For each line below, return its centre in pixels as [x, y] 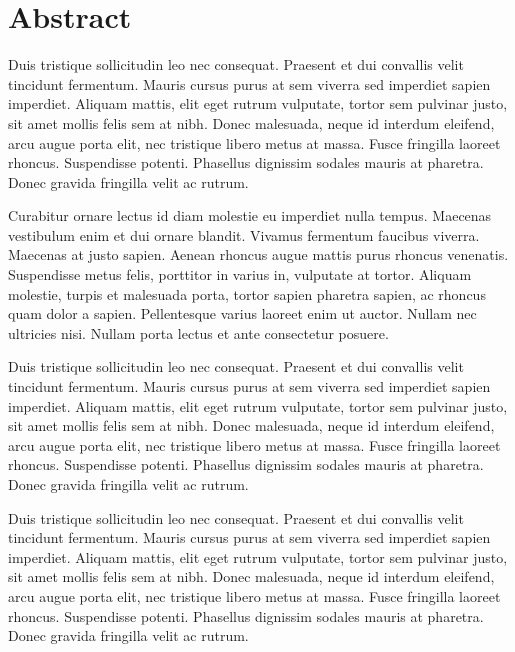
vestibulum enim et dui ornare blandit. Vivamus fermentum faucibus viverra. [244, 234]
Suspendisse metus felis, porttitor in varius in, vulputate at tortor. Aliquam [240, 274]
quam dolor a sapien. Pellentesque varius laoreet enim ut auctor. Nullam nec [242, 313]
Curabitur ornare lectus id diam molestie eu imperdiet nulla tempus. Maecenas [250, 215]
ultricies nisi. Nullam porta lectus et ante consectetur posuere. [198, 332]
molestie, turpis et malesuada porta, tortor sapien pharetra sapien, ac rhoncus [247, 293]
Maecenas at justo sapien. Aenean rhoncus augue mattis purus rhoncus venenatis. [258, 254]
